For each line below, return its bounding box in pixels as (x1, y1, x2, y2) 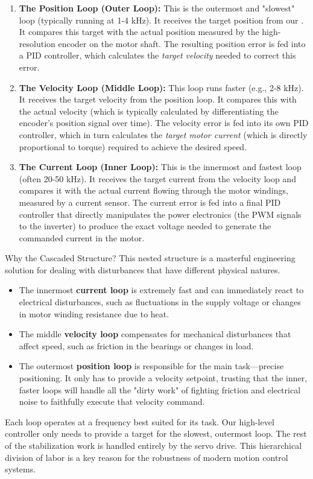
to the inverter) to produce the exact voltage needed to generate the (19, 220, 271, 232)
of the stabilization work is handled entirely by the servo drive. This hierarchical (5, 439, 302, 451)
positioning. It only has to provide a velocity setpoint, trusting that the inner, (19, 372, 308, 384)
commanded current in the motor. (19, 231, 145, 244)
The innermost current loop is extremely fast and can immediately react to (19, 284, 304, 296)
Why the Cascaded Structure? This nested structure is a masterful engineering (5, 252, 296, 264)
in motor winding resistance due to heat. (19, 307, 169, 320)
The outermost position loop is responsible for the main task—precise (19, 360, 284, 372)
